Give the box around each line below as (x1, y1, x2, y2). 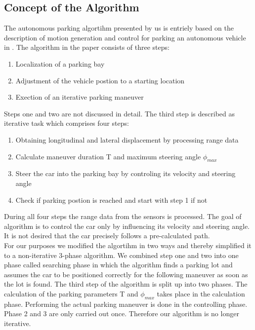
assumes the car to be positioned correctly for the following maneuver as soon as (4, 269, 248, 279)
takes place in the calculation (157, 288, 245, 298)
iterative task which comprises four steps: (4, 118, 129, 128)
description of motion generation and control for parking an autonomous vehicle (4, 32, 246, 42)
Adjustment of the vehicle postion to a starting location (15, 75, 185, 85)
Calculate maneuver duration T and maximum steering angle (15, 151, 201, 161)
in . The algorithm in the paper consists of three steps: (4, 42, 170, 52)
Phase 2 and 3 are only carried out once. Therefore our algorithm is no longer (4, 308, 239, 319)
